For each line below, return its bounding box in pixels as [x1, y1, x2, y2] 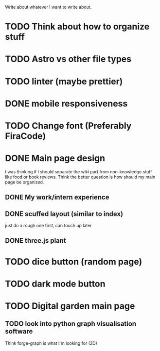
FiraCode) [5, 131, 46, 141]
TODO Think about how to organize [5, 21, 150, 32]
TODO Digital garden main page [5, 301, 135, 312]
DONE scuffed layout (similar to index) [5, 210, 123, 218]
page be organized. [5, 179, 44, 185]
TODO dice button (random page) [5, 256, 142, 267]
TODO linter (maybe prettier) [5, 76, 123, 87]
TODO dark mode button [5, 278, 106, 289]
